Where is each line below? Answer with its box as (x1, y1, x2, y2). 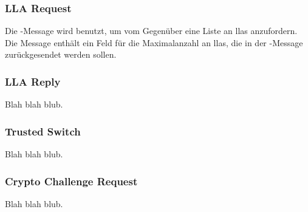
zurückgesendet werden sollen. (5, 48, 117, 61)
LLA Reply (5, 74, 61, 89)
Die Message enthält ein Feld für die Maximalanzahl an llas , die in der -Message (5, 36, 303, 49)
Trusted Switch (5, 123, 81, 138)
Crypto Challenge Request (5, 173, 138, 188)
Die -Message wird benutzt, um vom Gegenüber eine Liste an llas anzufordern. (5, 24, 298, 37)
